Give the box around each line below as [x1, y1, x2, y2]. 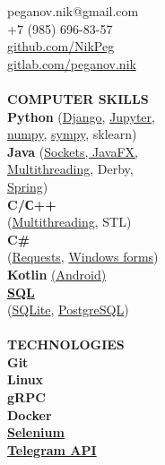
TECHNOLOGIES [7, 335, 125, 354]
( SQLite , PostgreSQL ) [7, 300, 129, 319]
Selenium [7, 423, 65, 442]
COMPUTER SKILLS [7, 89, 149, 108]
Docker [7, 405, 52, 424]
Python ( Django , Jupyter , [7, 107, 155, 125]
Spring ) [7, 177, 48, 195]
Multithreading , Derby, [7, 159, 134, 178]
